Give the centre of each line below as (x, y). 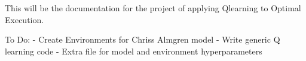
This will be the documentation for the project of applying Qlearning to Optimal (153, 8)
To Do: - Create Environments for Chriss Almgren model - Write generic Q (143, 39)
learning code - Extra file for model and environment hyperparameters (134, 51)
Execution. (25, 19)
